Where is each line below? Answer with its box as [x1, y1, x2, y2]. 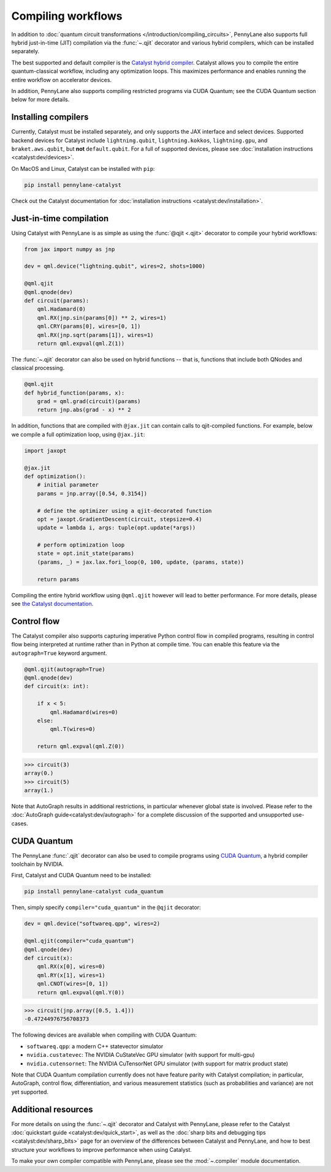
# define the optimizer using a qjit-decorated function [37, 507, 212, 514]
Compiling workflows [11, 9, 123, 23]
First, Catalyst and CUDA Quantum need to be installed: [11, 872, 152, 879]
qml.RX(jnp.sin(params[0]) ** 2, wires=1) [37, 314, 167, 321]
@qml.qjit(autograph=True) [24, 665, 105, 673]
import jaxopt [24, 447, 67, 454]
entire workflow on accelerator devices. [11, 76, 112, 83]
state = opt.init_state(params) [37, 550, 135, 557]
